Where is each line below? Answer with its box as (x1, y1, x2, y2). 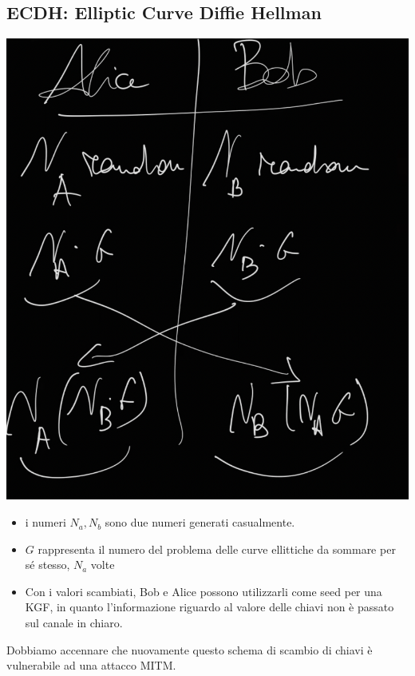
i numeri (25, 514, 66, 531)
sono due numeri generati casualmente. (105, 514, 295, 531)
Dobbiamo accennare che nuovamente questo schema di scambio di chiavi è (6, 641, 373, 658)
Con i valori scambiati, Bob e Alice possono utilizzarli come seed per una (25, 583, 382, 599)
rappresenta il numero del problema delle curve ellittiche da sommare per (38, 540, 396, 557)
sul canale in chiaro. (25, 614, 123, 631)
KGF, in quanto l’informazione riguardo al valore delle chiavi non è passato (25, 598, 394, 615)
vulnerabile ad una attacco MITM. (6, 657, 176, 674)
